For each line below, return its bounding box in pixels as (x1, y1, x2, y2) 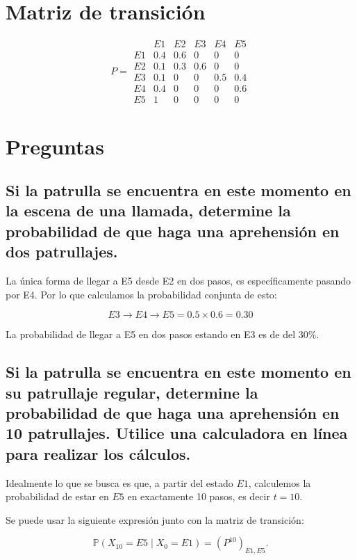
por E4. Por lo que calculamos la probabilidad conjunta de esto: (6, 287, 277, 301)
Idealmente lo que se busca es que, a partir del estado (6, 475, 233, 490)
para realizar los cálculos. (6, 442, 191, 464)
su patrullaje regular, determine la (6, 381, 258, 403)
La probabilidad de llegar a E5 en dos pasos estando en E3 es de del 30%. (6, 327, 319, 342)
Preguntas (6, 131, 104, 160)
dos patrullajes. (6, 241, 118, 262)
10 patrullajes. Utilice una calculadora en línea (6, 422, 348, 444)
